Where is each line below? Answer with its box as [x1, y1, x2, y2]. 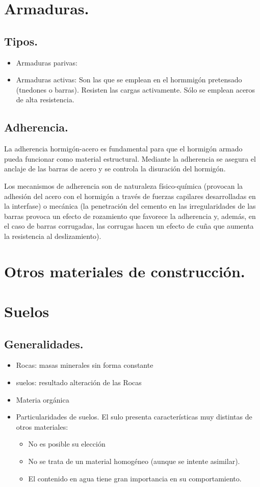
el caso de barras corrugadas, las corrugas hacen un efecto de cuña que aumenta [4, 220, 254, 231]
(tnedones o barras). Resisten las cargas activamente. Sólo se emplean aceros [16, 84, 255, 95]
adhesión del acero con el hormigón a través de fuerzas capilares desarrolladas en [4, 190, 256, 201]
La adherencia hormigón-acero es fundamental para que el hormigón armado [4, 143, 243, 154]
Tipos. [4, 33, 38, 49]
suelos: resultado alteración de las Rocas [16, 377, 142, 388]
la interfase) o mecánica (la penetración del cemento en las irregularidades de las [4, 201, 256, 211]
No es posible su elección [28, 438, 106, 449]
